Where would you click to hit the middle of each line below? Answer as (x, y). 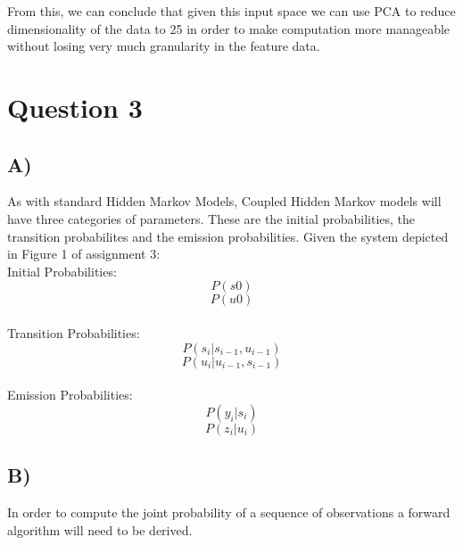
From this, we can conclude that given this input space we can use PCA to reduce (231, 11)
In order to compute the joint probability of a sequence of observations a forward (229, 512)
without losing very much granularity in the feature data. (164, 46)
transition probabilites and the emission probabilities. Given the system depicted (228, 236)
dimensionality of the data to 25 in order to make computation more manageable (229, 28)
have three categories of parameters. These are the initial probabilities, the (211, 218)
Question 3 (75, 107)
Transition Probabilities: (74, 332)
